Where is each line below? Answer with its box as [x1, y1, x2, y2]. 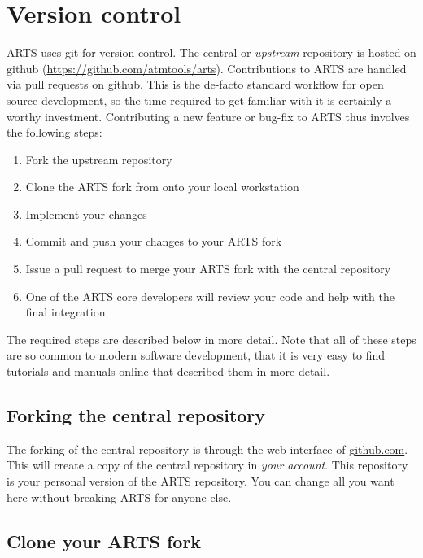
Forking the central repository [7, 403, 266, 428]
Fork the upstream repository [25, 150, 172, 168]
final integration [25, 303, 106, 320]
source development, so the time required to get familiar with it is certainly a [7, 91, 392, 108]
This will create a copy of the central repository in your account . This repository [7, 456, 408, 473]
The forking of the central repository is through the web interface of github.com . [7, 440, 408, 457]
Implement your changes [25, 205, 147, 222]
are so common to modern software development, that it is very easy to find [7, 347, 386, 364]
